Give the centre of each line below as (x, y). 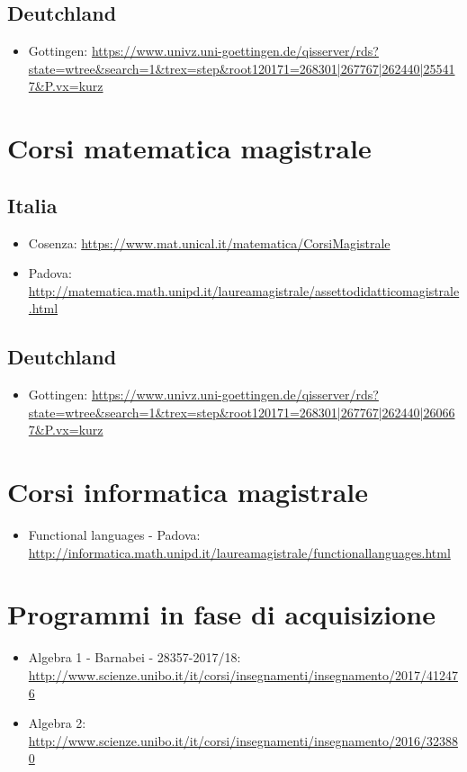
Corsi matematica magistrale (189, 148)
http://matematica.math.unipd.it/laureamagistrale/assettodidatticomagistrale (244, 290)
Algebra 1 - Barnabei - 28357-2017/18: (135, 657)
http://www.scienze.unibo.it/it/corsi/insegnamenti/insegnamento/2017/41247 (243, 674)
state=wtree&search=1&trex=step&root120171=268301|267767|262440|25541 (242, 68)
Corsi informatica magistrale (188, 492)
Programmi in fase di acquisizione (221, 614)
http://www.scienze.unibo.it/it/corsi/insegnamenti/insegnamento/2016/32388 (243, 740)
